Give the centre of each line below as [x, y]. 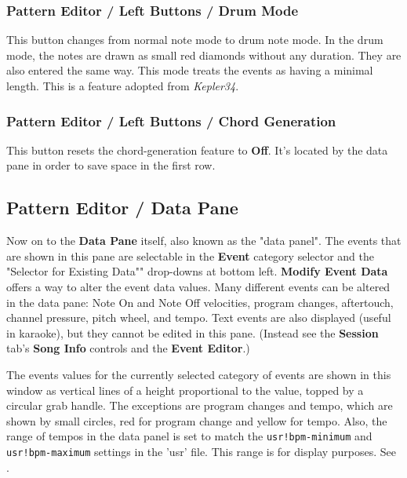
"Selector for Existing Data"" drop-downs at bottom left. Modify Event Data [197, 271]
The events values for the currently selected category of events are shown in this [199, 374]
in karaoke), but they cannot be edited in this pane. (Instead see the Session [193, 332]
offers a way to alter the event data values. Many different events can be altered [198, 286]
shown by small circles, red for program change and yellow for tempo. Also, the [197, 420]
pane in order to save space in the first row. [111, 165]
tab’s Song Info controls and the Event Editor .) [128, 348]
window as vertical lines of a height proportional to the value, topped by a [185, 390]
